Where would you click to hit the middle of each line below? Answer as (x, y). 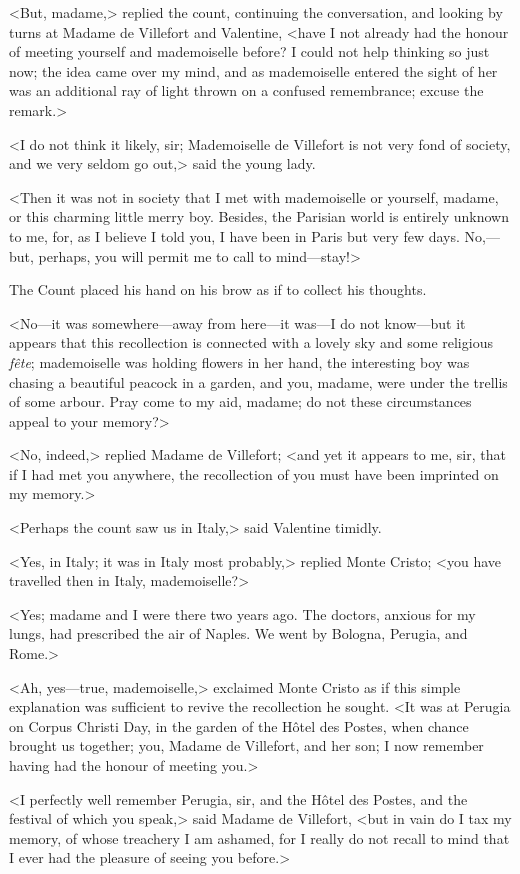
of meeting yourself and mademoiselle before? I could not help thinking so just (249, 51)
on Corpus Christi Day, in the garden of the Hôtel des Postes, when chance (239, 725)
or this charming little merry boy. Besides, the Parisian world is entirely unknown (259, 216)
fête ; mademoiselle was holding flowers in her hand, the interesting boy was (239, 361)
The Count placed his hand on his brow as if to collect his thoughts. (218, 289)
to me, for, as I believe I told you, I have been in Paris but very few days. (234, 235)
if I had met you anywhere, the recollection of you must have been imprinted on (254, 473)
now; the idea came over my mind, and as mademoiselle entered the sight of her (253, 70)
